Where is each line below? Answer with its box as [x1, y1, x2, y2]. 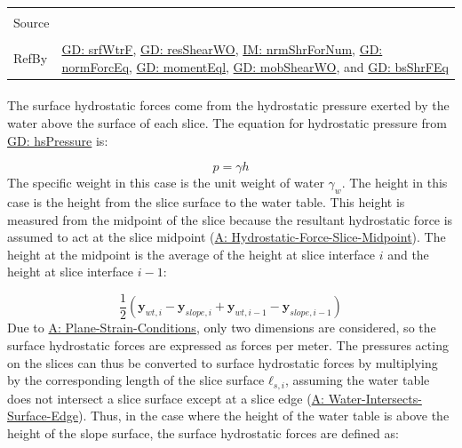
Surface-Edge [7, 406, 78, 425]
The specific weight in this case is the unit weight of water [7, 173, 324, 192]
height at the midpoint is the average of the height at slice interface [7, 244, 375, 263]
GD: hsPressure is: [7, 131, 108, 149]
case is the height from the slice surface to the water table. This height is [7, 192, 405, 211]
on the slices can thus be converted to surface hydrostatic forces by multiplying [7, 353, 438, 372]
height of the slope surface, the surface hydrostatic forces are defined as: [7, 423, 399, 442]
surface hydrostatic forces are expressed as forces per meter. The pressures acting [7, 335, 449, 354]
